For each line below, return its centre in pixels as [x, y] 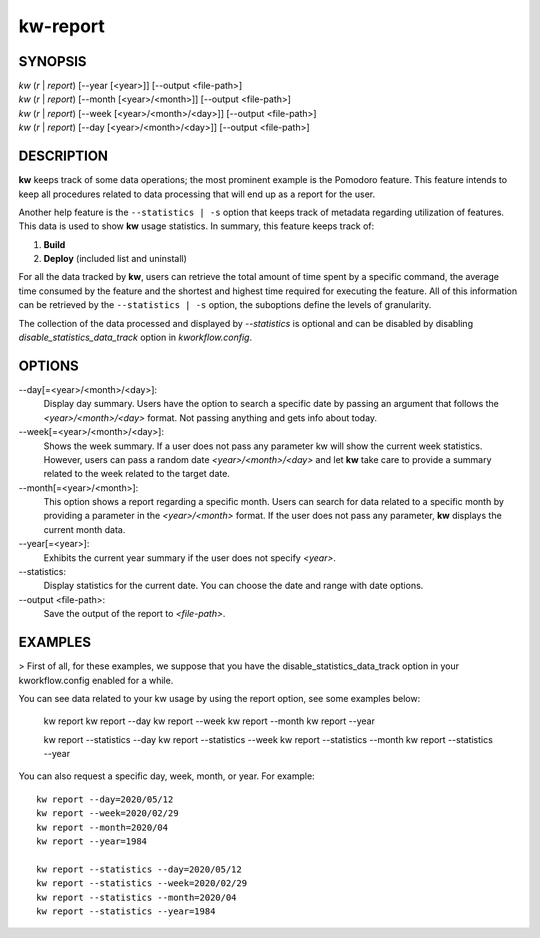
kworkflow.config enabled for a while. [96, 680]
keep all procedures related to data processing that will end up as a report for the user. [196, 194]
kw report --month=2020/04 [102, 827]
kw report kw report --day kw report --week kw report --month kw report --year [209, 721]
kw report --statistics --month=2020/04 [136, 897]
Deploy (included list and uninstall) [115, 259]
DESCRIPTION [63, 156]
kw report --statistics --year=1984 [126, 911]
